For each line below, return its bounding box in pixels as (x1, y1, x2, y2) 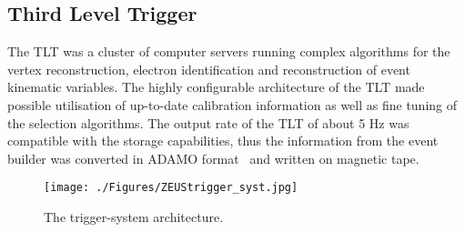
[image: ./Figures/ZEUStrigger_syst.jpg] (44, 181, 298, 195)
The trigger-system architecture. (44, 207, 224, 227)
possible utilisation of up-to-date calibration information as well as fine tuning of (7, 95, 458, 114)
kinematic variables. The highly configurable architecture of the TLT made (7, 77, 425, 96)
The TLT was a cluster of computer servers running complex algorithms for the (7, 42, 450, 61)
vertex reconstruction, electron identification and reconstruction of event (7, 59, 410, 78)
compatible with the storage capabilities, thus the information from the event (7, 131, 439, 150)
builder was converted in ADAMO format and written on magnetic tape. (7, 148, 420, 167)
